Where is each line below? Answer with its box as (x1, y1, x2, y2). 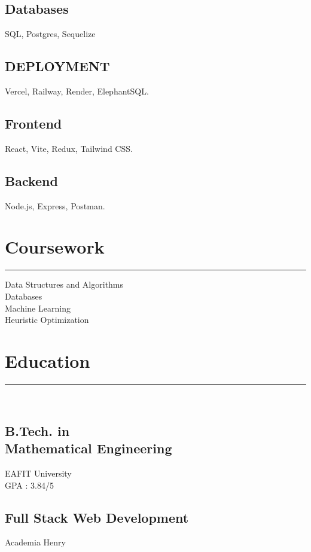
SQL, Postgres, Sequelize (5, 28, 96, 40)
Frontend (5, 114, 62, 132)
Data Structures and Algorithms (5, 278, 124, 291)
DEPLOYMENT (5, 57, 110, 75)
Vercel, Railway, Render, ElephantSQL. (5, 85, 149, 97)
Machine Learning (5, 301, 71, 314)
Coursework (5, 234, 105, 259)
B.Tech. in (5, 421, 70, 440)
